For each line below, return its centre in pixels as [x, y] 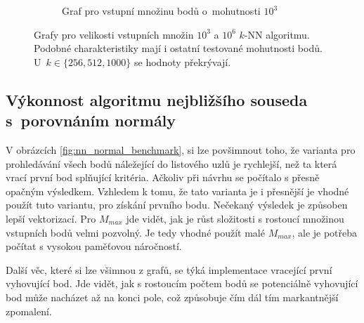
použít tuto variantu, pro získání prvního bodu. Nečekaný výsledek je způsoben [177, 205]
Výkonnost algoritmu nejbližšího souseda [157, 99]
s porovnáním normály [91, 120]
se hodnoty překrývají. [183, 61]
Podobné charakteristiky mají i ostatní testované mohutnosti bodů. [178, 48]
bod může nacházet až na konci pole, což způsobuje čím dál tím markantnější [172, 297]
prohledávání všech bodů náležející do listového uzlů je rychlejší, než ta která [171, 163]
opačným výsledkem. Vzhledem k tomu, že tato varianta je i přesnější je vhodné [177, 191]
